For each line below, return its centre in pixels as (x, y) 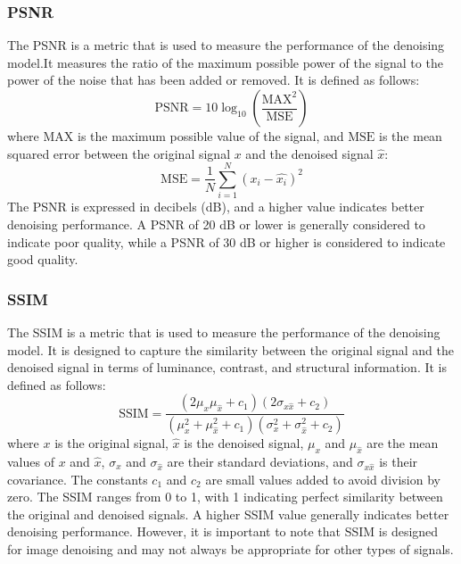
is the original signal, (111, 443)
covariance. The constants (78, 479)
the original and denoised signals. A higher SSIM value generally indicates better (228, 514)
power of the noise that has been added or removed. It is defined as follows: (214, 80)
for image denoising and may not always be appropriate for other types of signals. (230, 548)
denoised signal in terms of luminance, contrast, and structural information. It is (227, 367)
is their (399, 461)
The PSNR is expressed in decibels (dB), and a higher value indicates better (216, 207)
